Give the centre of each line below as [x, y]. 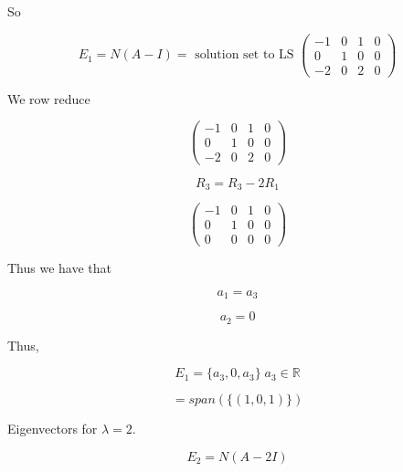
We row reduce [49, 98]
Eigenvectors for [53, 429]
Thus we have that [60, 268]
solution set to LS [244, 55]
